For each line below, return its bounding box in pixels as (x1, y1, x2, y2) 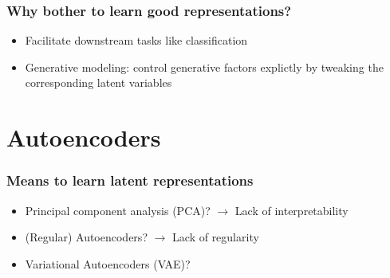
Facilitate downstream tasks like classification (25, 32, 248, 49)
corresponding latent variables (25, 74, 172, 91)
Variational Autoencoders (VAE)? (25, 255, 191, 272)
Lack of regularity (172, 229, 259, 245)
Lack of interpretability (234, 202, 349, 218)
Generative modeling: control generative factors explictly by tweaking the (25, 58, 384, 75)
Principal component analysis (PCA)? (25, 202, 211, 218)
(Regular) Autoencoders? (25, 229, 148, 245)
